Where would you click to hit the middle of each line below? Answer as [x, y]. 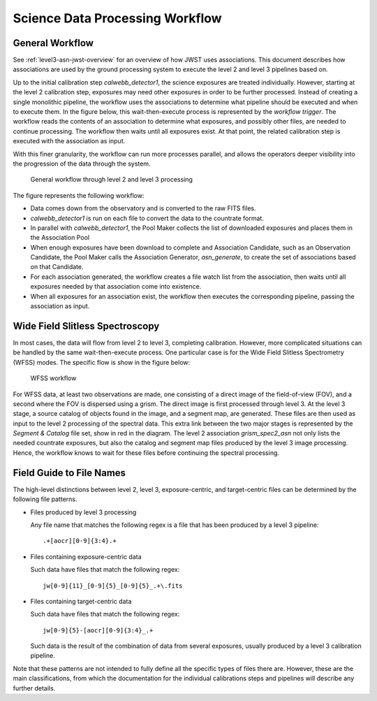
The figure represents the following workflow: [79, 195]
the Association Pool [60, 238]
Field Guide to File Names [69, 473]
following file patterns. [45, 499]
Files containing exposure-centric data [86, 556]
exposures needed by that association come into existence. [116, 287]
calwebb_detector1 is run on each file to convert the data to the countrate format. [147, 218]
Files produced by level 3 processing [83, 512]
